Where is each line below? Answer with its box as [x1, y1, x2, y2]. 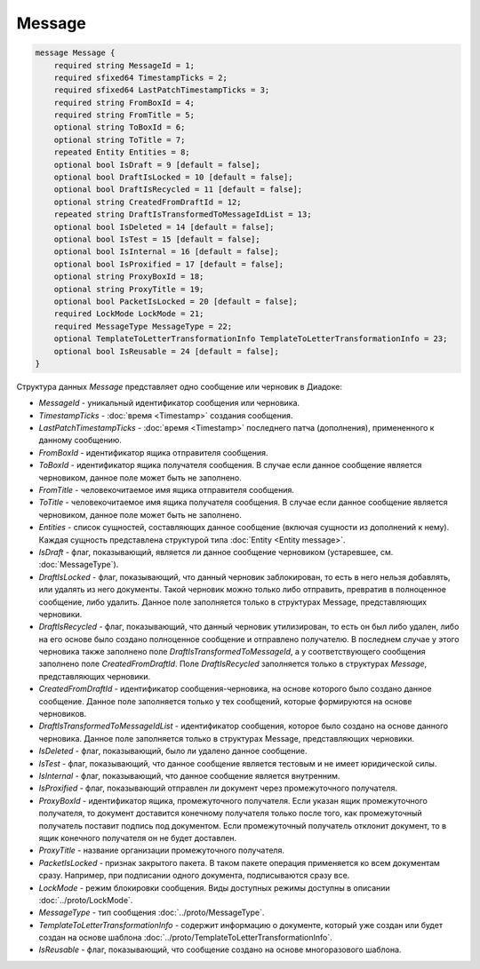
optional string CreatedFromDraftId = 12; [53, 196, 242, 207]
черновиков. [38, 709, 87, 719]
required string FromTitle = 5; [53, 110, 196, 120]
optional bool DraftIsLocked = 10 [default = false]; [53, 172, 293, 182]
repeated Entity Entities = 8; [53, 147, 190, 157]
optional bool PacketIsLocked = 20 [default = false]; [53, 296, 298, 306]
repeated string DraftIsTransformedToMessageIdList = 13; [53, 210, 312, 219]
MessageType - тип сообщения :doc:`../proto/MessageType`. [38, 907, 265, 918]
